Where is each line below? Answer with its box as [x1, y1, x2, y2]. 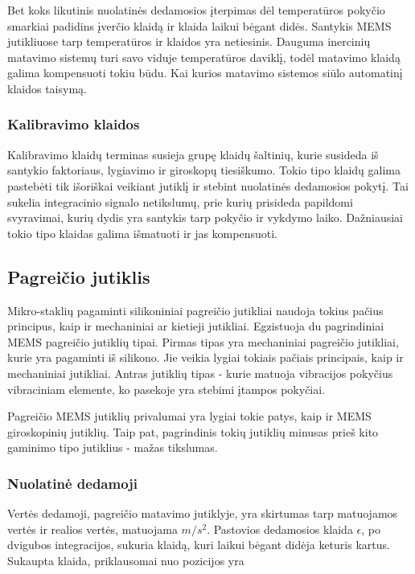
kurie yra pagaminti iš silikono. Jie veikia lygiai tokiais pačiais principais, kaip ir [7, 349, 404, 366]
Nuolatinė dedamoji [7, 473, 138, 493]
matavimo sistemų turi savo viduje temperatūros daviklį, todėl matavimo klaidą [7, 48, 401, 65]
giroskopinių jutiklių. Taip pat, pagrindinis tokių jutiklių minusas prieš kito [7, 423, 379, 440]
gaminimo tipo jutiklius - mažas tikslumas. [7, 439, 218, 456]
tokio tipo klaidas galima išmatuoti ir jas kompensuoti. [7, 224, 277, 241]
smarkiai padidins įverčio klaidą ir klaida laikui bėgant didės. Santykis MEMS [7, 17, 392, 34]
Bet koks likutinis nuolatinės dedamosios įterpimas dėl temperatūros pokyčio [7, 2, 385, 18]
